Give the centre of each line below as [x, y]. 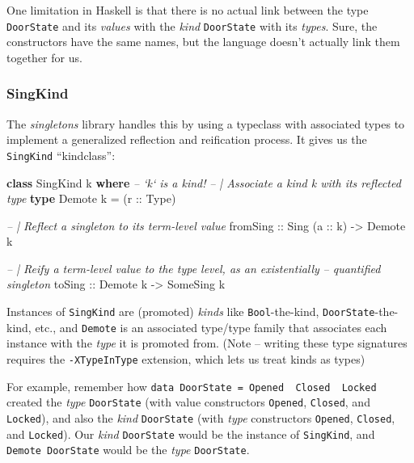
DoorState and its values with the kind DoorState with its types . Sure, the [192, 25]
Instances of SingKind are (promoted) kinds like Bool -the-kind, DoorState [191, 311]
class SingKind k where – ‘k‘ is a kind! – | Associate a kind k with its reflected [204, 182]
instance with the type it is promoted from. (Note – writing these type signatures [207, 343]
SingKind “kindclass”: [61, 155]
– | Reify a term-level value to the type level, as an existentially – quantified [194, 268]
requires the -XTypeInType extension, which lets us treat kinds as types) [186, 358]
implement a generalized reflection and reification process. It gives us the [187, 139]
